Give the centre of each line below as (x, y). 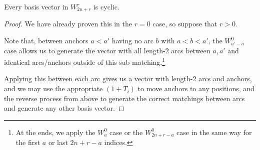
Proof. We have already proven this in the (68, 24)
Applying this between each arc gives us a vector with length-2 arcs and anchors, (128, 78)
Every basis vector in (36, 6)
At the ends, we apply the (55, 132)
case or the (126, 132)
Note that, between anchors (46, 41)
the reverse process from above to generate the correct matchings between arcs (124, 98)
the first (28, 142)
